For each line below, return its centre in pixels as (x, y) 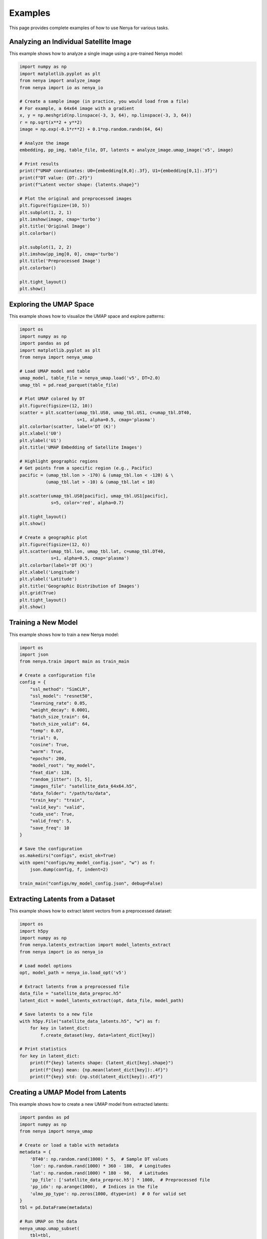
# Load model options (46, 966)
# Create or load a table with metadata (69, 1145)
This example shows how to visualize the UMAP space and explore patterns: (87, 316)
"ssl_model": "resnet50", (61, 696)
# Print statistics (43, 1049)
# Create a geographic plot (53, 537)
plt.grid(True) (38, 593)
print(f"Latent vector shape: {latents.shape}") (80, 185)
